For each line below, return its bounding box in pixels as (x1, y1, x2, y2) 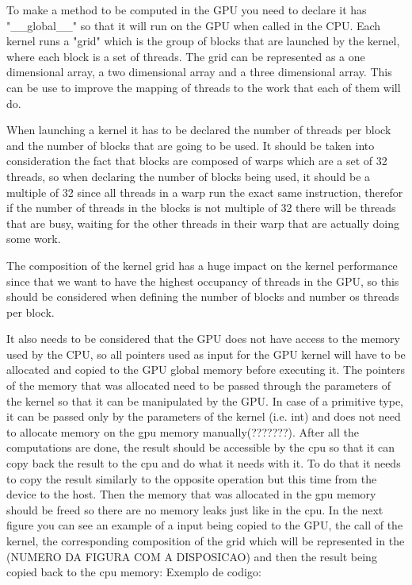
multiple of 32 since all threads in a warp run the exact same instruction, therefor (6, 183, 403, 200)
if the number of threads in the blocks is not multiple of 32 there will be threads (6, 199, 396, 216)
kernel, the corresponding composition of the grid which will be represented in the (6, 533, 405, 548)
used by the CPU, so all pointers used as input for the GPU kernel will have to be (6, 345, 406, 362)
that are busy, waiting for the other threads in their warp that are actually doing (6, 214, 399, 231)
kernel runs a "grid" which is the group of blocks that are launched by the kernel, (6, 33, 400, 49)
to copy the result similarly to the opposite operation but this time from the (6, 470, 377, 487)
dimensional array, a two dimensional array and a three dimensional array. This (6, 64, 392, 80)
